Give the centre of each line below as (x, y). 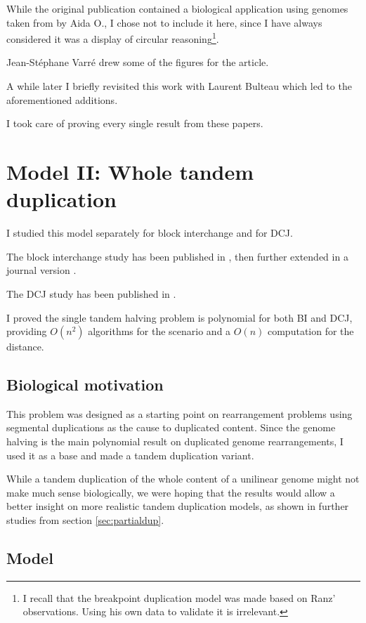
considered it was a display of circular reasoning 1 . (113, 38)
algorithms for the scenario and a (159, 331)
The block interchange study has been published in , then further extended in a (177, 256)
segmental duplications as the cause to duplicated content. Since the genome (171, 427)
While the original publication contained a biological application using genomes (177, 8)
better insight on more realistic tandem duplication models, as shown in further (178, 506)
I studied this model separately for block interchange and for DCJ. (150, 233)
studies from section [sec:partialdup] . (85, 520)
